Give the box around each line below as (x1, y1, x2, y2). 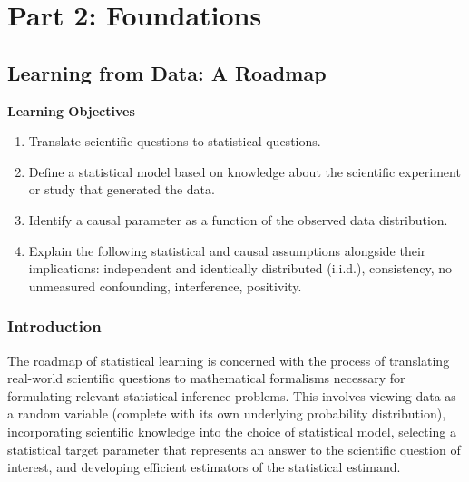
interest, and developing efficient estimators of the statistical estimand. (7, 457, 401, 477)
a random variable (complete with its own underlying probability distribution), (7, 404, 446, 423)
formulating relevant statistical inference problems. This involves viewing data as (7, 386, 456, 405)
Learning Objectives (7, 101, 135, 120)
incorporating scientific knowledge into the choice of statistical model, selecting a (7, 421, 457, 440)
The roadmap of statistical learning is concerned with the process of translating (7, 350, 450, 369)
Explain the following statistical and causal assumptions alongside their (28, 241, 426, 260)
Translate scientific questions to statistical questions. (28, 132, 321, 151)
